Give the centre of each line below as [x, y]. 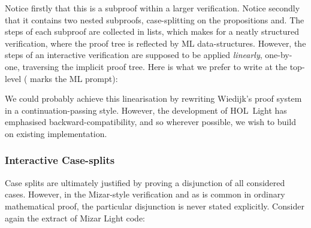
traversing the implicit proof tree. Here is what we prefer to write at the [155, 66]
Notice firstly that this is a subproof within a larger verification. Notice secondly [153, 8]
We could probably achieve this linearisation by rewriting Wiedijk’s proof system [153, 98]
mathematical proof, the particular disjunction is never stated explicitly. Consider [155, 206]
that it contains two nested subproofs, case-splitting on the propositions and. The [155, 19]
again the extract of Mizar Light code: [75, 218]
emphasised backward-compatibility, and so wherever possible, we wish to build [150, 122]
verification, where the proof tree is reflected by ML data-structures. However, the [155, 43]
